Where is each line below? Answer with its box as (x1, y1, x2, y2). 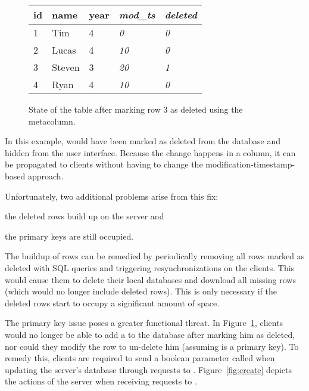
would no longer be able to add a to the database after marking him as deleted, (5, 328, 295, 340)
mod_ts (118, 8, 155, 21)
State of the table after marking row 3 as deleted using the (29, 103, 243, 115)
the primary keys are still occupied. (5, 229, 134, 242)
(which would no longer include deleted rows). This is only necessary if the (5, 285, 277, 297)
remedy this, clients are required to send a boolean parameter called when (5, 352, 275, 364)
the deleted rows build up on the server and (5, 210, 164, 222)
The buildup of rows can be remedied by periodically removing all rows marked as (5, 250, 305, 262)
